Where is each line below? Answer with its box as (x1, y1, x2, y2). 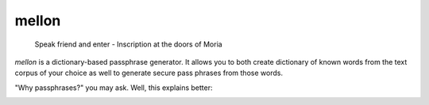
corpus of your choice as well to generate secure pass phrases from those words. (14, 68, 284, 78)
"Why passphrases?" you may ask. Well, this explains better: (14, 83, 214, 92)
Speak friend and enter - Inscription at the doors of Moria (34, 39, 222, 49)
